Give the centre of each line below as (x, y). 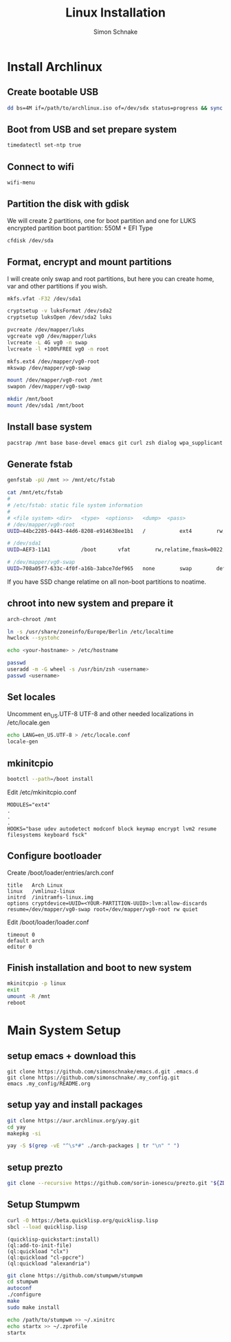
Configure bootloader (54, 856)
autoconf (20, 1288)
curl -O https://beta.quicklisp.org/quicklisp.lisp (82, 1220)
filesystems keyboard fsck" (47, 835)
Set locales (32, 697)
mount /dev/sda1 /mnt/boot (46, 406)
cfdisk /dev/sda (30, 240)
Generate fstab (40, 464)
